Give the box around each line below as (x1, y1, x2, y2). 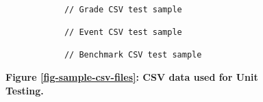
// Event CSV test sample (64, 27, 182, 37)
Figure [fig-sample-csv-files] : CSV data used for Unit (5, 69, 258, 84)
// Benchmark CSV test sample (64, 50, 202, 60)
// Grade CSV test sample (64, 4, 182, 14)
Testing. (5, 83, 44, 97)
